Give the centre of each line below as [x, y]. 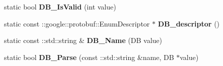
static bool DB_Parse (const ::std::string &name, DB [89, 57]
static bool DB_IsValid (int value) [60, 6]
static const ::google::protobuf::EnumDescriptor [77, 23]
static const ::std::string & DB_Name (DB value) [83, 40]
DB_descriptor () [189, 23]
